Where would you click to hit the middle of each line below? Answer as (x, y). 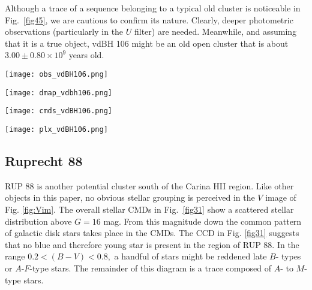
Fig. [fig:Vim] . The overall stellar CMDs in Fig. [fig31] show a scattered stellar (149, 209)
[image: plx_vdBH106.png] (56, 129)
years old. (86, 55)
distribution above (38, 221)
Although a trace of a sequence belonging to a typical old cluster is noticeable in (153, 8)
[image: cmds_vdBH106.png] (58, 111)
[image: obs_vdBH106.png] (56, 74)
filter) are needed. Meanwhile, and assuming (215, 31)
